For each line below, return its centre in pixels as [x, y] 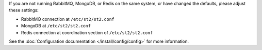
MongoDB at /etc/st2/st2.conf [56, 26]
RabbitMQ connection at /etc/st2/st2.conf [68, 19]
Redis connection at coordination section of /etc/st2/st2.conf [87, 32]
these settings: [24, 10]
